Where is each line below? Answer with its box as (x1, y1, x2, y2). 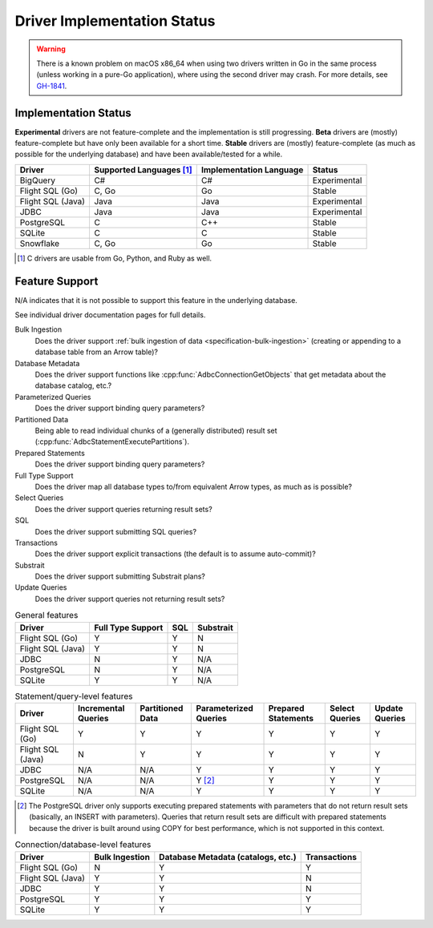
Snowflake (19, 237, 60, 248)
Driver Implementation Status (14, 12, 216, 30)
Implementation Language (200, 164, 304, 176)
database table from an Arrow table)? (34, 347, 158, 357)
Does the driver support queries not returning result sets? (34, 594, 225, 603)
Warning (36, 44, 66, 54)
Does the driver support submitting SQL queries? (34, 527, 196, 536)
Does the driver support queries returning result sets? (34, 504, 212, 514)
